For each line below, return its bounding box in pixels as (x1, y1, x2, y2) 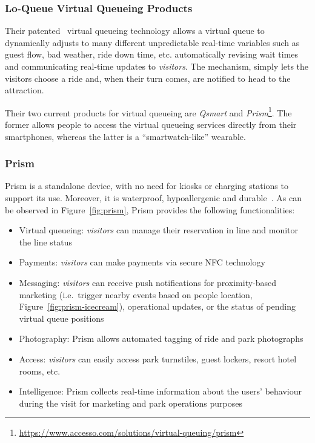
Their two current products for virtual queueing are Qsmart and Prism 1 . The (5, 104, 292, 119)
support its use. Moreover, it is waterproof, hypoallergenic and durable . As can (5, 192, 302, 204)
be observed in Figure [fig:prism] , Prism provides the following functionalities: (5, 203, 295, 216)
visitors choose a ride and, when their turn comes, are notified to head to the (5, 72, 291, 84)
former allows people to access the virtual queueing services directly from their (5, 118, 297, 131)
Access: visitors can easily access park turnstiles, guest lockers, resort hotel (19, 352, 297, 365)
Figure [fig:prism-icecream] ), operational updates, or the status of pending (19, 300, 296, 313)
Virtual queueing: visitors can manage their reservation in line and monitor (19, 224, 299, 236)
